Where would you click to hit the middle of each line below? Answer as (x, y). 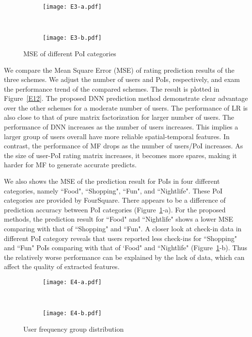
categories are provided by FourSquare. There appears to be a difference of (115, 200)
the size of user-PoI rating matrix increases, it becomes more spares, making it (120, 155)
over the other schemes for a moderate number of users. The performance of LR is (126, 107)
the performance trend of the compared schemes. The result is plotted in (112, 88)
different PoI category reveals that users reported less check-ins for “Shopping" (120, 238)
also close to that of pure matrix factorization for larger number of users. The (119, 117)
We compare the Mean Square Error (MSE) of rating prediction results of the (119, 70)
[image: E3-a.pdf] (72, 7)
